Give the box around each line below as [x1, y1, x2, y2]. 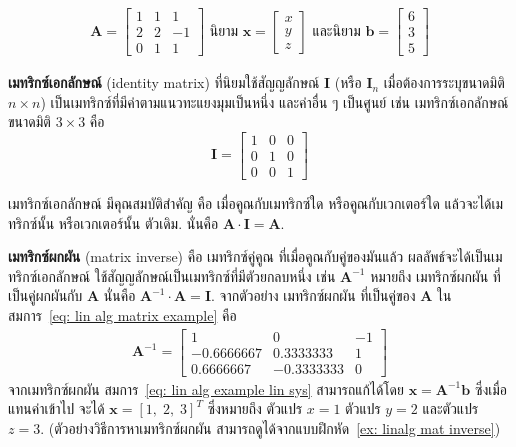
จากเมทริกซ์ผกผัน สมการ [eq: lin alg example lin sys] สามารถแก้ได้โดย [8, 378, 404, 399]
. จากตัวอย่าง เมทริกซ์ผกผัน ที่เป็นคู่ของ [211, 285, 416, 306]
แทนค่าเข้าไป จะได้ [8, 398, 105, 419]
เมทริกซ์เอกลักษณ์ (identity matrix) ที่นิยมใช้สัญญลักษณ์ [8, 72, 320, 93]
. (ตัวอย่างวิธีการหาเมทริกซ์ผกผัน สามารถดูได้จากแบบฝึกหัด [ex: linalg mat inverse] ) [40, 417, 501, 438]
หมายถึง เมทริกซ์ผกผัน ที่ [370, 265, 501, 286]
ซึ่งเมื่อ [474, 378, 508, 399]
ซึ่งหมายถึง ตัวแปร [207, 398, 303, 419]
